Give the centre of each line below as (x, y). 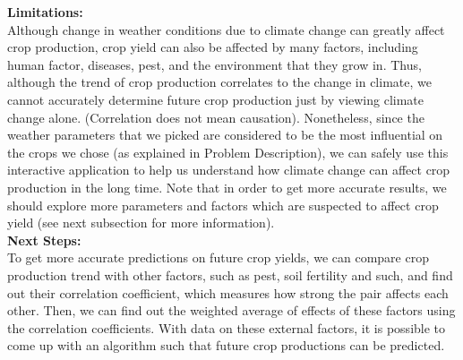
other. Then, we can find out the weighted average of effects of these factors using (231, 310)
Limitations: (45, 12)
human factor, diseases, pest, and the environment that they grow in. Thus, (214, 64)
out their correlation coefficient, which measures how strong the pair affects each (228, 292)
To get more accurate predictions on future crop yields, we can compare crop (218, 257)
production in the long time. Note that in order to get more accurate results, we (227, 187)
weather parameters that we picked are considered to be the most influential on (225, 135)
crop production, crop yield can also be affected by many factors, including (213, 47)
